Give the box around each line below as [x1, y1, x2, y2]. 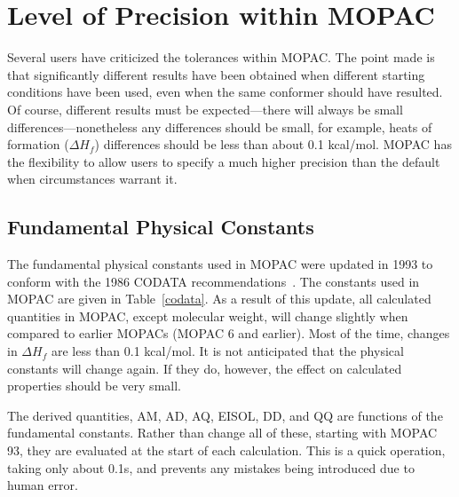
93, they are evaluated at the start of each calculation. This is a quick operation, [7, 441, 446, 460]
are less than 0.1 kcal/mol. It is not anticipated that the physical [51, 342, 404, 360]
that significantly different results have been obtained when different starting [7, 65, 425, 83]
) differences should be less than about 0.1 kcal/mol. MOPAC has [94, 135, 452, 154]
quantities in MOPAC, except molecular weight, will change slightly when [7, 306, 408, 325]
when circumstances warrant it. [7, 170, 178, 188]
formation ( [7, 135, 69, 154]
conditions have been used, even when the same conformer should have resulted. [7, 83, 443, 101]
